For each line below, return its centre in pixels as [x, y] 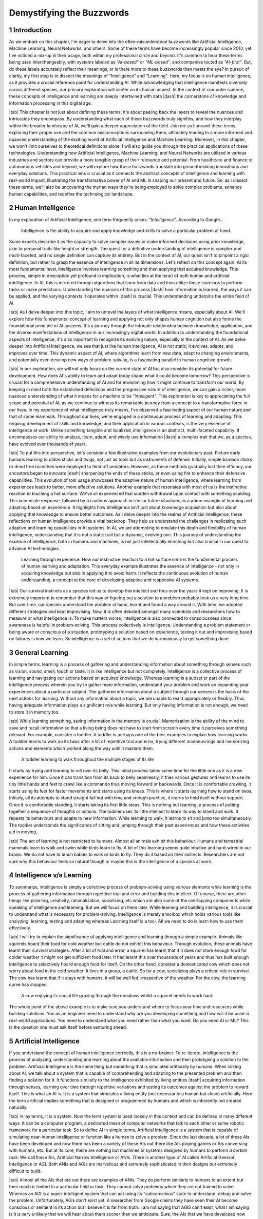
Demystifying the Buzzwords [69, 13]
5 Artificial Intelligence [44, 1041]
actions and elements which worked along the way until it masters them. [82, 748]
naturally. [18, 1107]
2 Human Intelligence [42, 208]
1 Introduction [30, 30]
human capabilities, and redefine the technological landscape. [71, 194]
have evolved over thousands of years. [48, 444]
